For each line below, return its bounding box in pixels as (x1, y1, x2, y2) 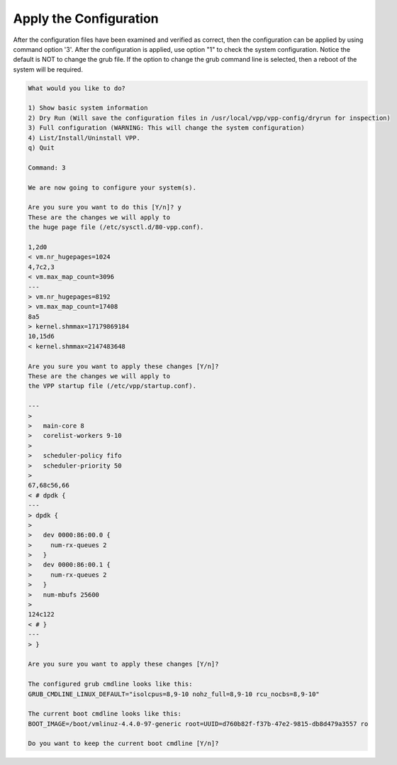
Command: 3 (28, 163, 66, 172)
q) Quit (28, 144, 55, 152)
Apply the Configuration (13, 11, 159, 26)
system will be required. (13, 65, 83, 74)
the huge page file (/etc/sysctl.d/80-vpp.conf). (28, 224, 204, 231)
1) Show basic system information (28, 104, 148, 112)
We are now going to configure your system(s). (28, 183, 196, 192)
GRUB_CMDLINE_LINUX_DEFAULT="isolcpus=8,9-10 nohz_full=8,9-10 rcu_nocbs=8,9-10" (28, 690, 320, 698)
